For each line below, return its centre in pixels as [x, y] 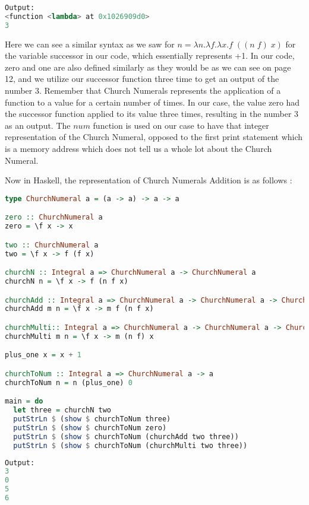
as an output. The [38, 125]
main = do [24, 401]
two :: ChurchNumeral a [52, 245]
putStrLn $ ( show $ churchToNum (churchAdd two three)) [126, 436]
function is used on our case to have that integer [181, 125]
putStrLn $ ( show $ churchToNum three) [92, 419]
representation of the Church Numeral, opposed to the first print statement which [154, 137]
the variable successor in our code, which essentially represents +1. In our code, [150, 55]
